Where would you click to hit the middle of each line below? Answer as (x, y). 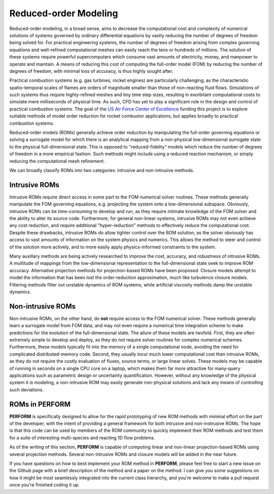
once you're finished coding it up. (44, 485)
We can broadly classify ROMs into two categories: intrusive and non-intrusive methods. (102, 170)
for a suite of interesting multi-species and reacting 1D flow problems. (82, 438)
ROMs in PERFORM (40, 404)
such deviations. (27, 390)
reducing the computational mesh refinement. (57, 161)
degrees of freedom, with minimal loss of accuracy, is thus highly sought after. (91, 71)
